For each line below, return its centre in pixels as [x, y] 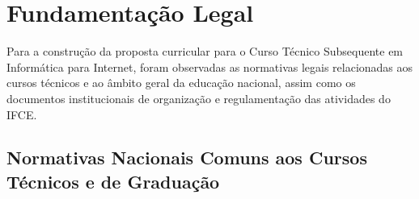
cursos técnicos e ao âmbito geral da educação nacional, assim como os [181, 83]
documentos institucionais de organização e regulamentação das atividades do [199, 98]
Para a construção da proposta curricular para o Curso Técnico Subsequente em [205, 51]
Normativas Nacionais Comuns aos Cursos [187, 158]
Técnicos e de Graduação [113, 181]
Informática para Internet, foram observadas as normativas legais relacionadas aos [210, 66]
